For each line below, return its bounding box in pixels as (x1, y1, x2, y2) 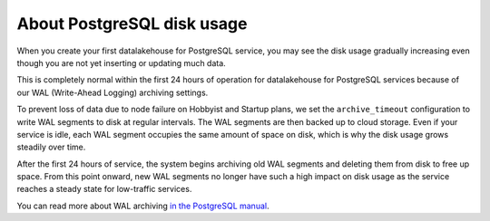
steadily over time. (16, 141, 86, 153)
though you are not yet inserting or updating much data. (16, 57, 226, 68)
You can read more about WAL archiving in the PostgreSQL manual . (16, 200, 269, 211)
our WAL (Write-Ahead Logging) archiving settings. (16, 87, 209, 98)
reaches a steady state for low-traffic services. (16, 184, 192, 195)
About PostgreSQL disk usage (16, 14, 248, 34)
